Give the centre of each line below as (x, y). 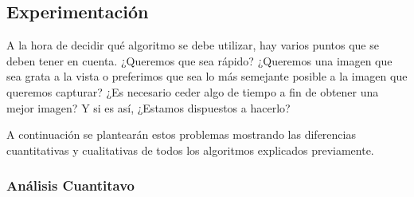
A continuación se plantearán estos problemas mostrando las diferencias (181, 134)
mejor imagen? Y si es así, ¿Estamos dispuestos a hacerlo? (148, 107)
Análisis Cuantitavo (70, 185)
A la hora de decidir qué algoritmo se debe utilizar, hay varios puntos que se (193, 45)
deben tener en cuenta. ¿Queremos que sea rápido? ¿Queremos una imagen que (199, 60)
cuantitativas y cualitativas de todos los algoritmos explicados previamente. (190, 150)
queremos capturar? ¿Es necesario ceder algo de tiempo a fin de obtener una (193, 91)
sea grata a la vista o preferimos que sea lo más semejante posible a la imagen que (207, 76)
